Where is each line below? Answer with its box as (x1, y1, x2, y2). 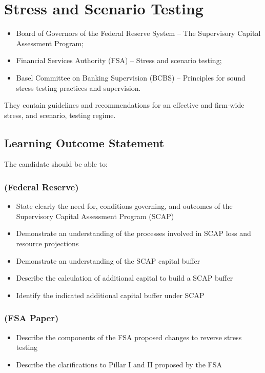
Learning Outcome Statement (4, 134, 165, 150)
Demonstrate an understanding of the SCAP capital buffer (16, 255, 200, 266)
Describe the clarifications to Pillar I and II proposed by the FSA (16, 359, 222, 369)
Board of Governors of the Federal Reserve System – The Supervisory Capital (16, 28, 261, 38)
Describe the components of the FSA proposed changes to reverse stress (16, 331, 242, 342)
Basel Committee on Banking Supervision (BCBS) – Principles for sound (16, 72, 246, 83)
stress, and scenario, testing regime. (4, 109, 116, 120)
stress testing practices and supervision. (16, 82, 141, 93)
